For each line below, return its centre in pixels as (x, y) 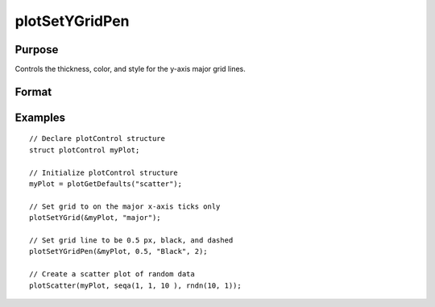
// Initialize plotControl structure (104, 172)
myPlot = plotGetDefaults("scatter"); (106, 184)
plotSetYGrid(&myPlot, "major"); (95, 218)
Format (33, 91)
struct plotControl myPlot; (85, 150)
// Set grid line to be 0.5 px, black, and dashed (131, 241)
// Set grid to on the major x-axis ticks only (125, 206)
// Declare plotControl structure (97, 139)
